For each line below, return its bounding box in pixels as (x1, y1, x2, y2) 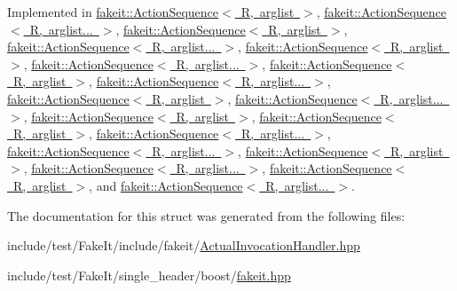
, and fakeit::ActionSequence (89, 176, 243, 194)
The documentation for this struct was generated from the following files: (7, 206, 406, 224)
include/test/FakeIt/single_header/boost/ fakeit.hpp (7, 265, 291, 284)
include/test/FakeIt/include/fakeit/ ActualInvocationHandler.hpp (7, 236, 360, 255)
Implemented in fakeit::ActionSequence (7, 3, 219, 20)
